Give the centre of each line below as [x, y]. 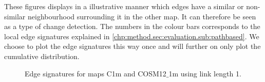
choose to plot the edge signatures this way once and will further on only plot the [132, 46]
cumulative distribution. [42, 56]
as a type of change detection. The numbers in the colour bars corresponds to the [132, 26]
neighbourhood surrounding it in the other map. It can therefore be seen [142, 16]
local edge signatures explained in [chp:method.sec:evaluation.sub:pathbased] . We [132, 36]
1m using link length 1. [205, 73]
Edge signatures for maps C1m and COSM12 [96, 73]
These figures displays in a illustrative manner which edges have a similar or [124, 6]
